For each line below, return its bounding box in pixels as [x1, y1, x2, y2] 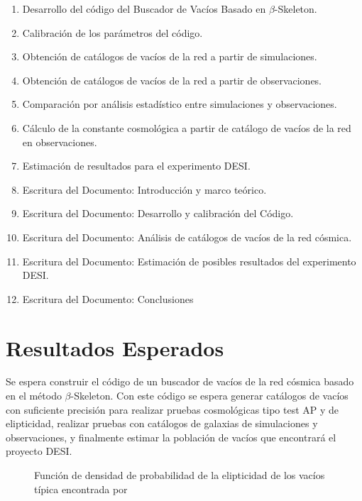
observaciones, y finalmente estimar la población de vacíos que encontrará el [6, 429, 336, 444]
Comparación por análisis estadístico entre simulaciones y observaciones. [22, 97, 337, 111]
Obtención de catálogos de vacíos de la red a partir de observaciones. [22, 72, 322, 87]
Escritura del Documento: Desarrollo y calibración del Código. [22, 206, 294, 221]
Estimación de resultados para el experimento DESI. [22, 158, 251, 173]
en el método [6, 388, 62, 403]
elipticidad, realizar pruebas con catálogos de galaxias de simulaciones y [6, 416, 318, 431]
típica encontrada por [34, 481, 128, 496]
